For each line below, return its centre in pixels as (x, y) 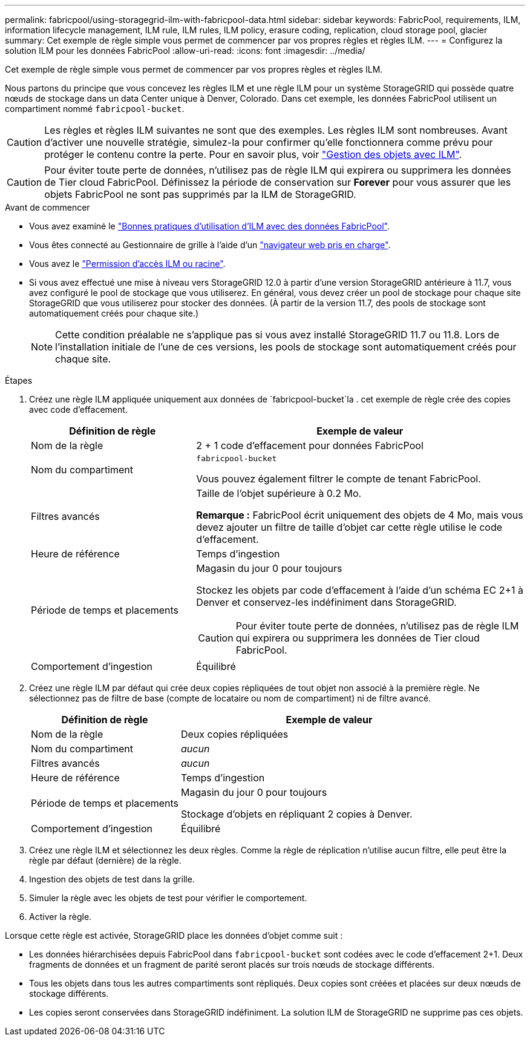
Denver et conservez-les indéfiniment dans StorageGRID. (326, 602)
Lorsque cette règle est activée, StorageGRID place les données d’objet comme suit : (174, 935)
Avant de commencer (47, 207)
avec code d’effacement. (78, 409)
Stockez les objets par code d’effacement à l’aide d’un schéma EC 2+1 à (360, 590)
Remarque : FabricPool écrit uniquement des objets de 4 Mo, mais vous (360, 515)
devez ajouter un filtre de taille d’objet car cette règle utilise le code (349, 527)
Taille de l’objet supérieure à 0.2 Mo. (279, 493)
